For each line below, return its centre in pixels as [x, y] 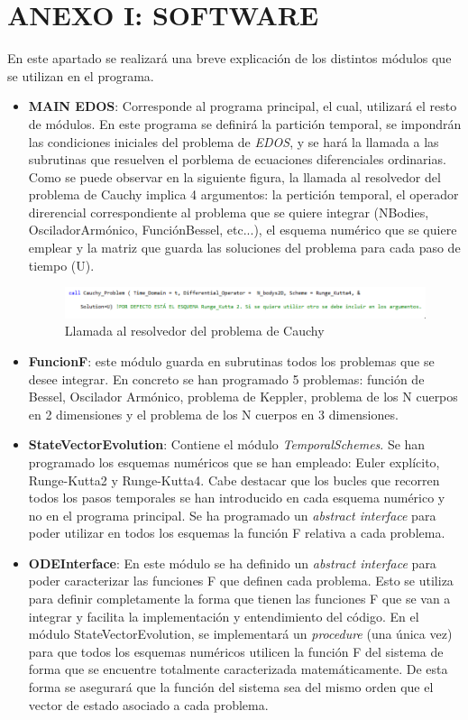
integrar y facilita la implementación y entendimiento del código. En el [224, 616]
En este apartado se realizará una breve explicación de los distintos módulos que [229, 58]
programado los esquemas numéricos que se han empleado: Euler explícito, [234, 462]
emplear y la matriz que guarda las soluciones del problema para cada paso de [244, 248]
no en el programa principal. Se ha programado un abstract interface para [232, 515]
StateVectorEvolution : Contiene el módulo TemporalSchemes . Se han [227, 444]
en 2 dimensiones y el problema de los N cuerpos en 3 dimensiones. [213, 414]
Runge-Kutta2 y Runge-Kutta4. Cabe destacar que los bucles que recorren [234, 480]
